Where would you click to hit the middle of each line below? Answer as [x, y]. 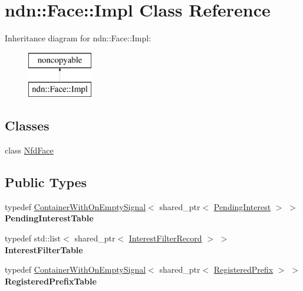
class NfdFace [29, 150]
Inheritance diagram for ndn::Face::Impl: [78, 38]
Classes [27, 125]
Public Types [46, 182]
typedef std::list [33, 238]
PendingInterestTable [49, 218]
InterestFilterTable [44, 249]
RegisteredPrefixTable [51, 281]
